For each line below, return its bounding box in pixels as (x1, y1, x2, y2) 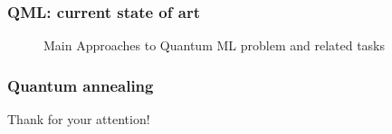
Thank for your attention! (7, 110, 150, 129)
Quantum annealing (7, 74, 154, 96)
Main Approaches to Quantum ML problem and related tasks (43, 36, 386, 55)
